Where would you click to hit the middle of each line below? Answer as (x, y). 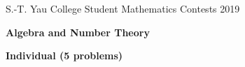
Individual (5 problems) (64, 55)
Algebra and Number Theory (78, 32)
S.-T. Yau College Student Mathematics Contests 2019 (123, 8)
